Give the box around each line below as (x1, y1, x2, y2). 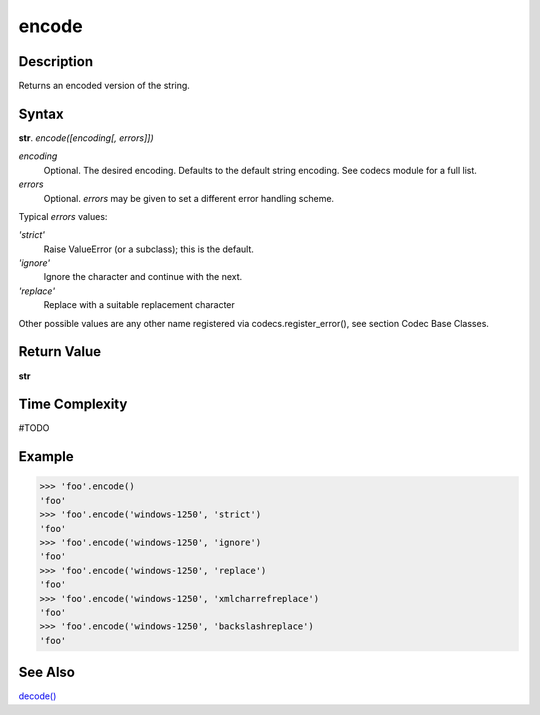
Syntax (18, 105, 64, 122)
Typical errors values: (18, 210, 108, 222)
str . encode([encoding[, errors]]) (18, 131, 154, 144)
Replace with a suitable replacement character (43, 299, 235, 311)
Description (18, 53, 94, 70)
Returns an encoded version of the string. (18, 80, 190, 92)
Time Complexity (18, 396, 128, 413)
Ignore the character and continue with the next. (43, 271, 243, 283)
